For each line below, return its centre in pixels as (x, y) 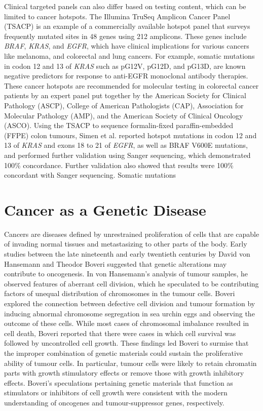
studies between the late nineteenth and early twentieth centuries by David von (127, 254)
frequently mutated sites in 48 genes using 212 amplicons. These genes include (125, 36)
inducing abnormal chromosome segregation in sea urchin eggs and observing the (129, 313)
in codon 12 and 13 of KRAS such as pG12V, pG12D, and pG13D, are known (125, 66)
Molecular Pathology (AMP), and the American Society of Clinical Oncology (124, 115)
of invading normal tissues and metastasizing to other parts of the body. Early (126, 244)
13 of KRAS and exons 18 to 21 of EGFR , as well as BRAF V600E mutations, (126, 145)
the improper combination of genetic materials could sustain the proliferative (124, 353)
